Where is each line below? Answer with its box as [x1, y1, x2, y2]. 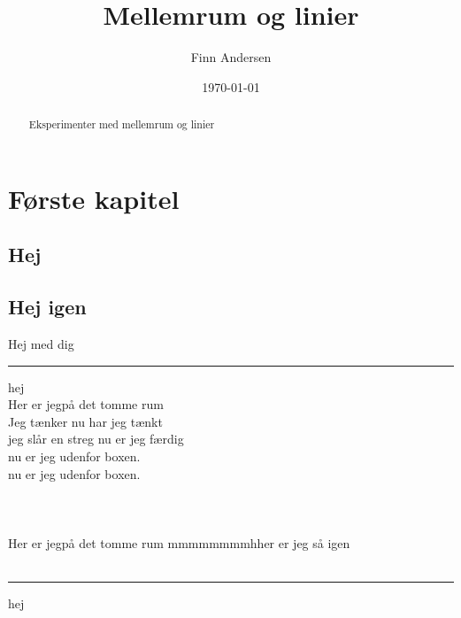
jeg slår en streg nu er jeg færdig [8, 429, 184, 448]
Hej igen [8, 293, 87, 321]
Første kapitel [8, 180, 180, 216]
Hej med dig [8, 334, 74, 352]
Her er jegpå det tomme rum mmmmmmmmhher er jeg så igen [8, 533, 350, 552]
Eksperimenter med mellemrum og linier [28, 117, 215, 132]
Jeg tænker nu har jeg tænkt [8, 412, 163, 430]
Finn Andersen [190, 48, 272, 66]
